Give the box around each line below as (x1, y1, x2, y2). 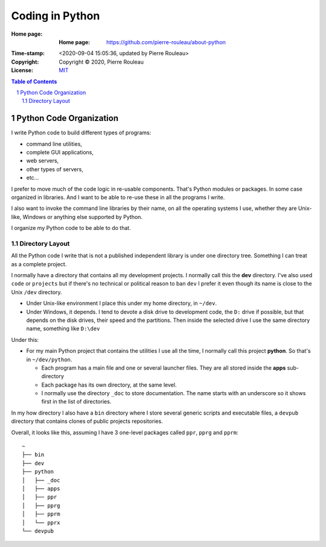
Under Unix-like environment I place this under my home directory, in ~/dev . (26, 300, 217, 307)
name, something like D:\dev (26, 325, 100, 332)
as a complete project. (11, 260, 67, 267)
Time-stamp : (11, 50, 45, 57)
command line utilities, (26, 140, 83, 148)
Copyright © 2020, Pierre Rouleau (59, 58, 144, 65)
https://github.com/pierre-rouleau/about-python (106, 38, 226, 45)
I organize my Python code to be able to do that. (11, 224, 131, 232)
